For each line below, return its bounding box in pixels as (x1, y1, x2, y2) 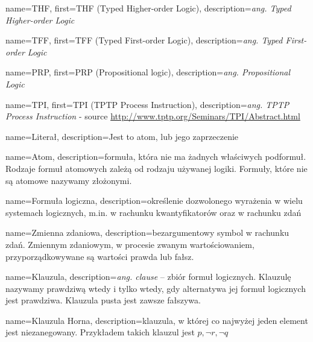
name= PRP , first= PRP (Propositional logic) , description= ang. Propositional (5, 66, 291, 78)
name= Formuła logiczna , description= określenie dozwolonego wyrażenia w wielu (5, 194, 303, 207)
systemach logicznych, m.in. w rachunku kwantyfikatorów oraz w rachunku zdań (5, 206, 302, 218)
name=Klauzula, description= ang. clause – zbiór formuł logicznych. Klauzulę (5, 270, 291, 283)
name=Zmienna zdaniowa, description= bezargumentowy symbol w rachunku (5, 226, 289, 239)
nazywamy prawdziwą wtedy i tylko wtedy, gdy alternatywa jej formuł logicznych (5, 282, 306, 294)
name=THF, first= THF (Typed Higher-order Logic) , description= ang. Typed (5, 2, 291, 14)
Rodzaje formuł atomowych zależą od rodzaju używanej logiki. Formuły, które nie (5, 162, 308, 174)
